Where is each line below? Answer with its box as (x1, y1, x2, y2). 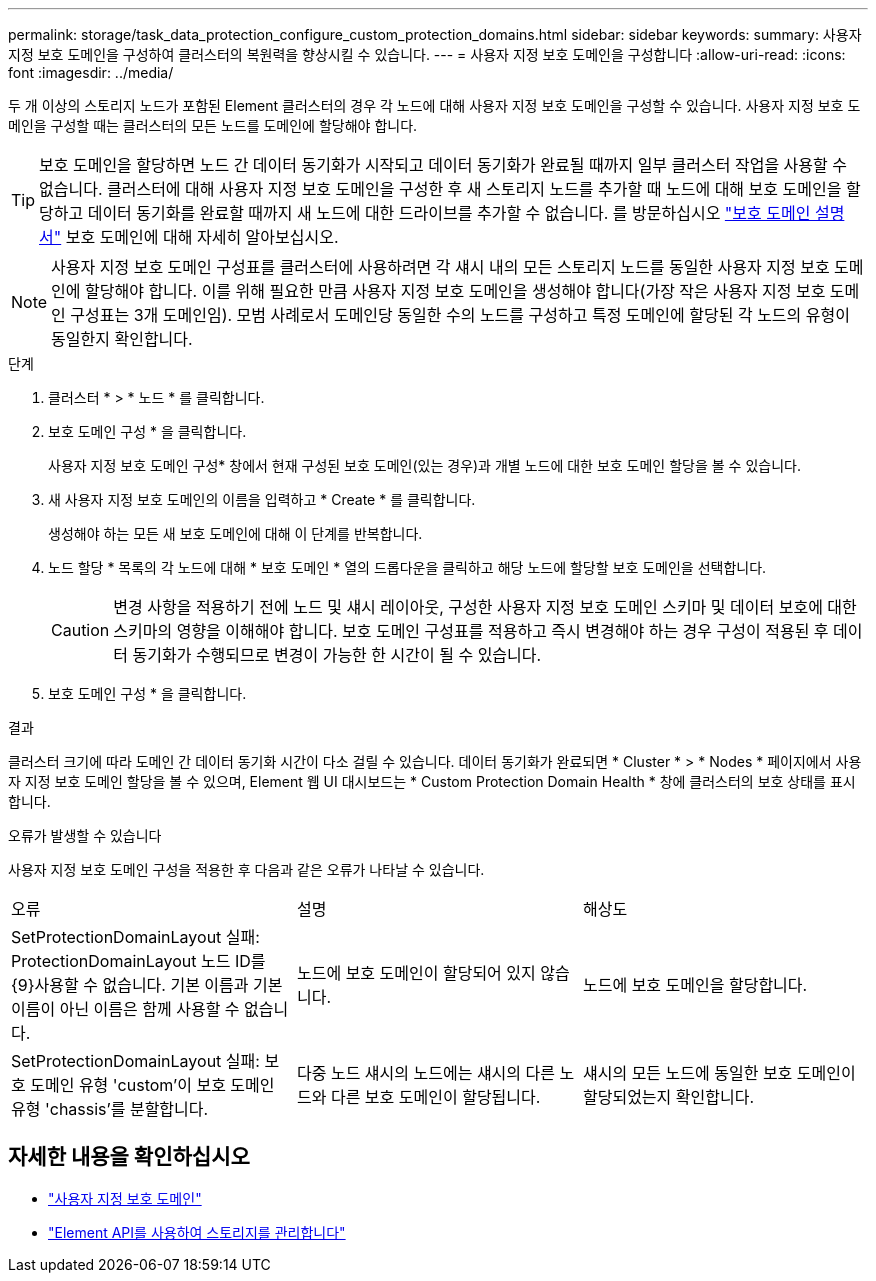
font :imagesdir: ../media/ (8, 64, 174, 81)
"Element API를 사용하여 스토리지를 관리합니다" (48, 1223, 346, 1241)
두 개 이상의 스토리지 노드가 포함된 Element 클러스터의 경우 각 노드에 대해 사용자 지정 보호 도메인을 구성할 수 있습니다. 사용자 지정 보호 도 (8, 97, 861, 114)
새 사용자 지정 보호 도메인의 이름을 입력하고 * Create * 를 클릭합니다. (48, 491, 476, 508)
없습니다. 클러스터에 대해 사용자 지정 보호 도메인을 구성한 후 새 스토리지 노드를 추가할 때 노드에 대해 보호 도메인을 (39, 179, 842, 199)
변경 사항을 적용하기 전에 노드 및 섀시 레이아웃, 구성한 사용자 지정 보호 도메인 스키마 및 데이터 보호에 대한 (113, 597, 857, 617)
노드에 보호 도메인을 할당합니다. (582, 975, 808, 995)
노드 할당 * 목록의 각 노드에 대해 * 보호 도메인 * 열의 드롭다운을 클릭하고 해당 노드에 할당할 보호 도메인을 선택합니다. (48, 559, 767, 576)
